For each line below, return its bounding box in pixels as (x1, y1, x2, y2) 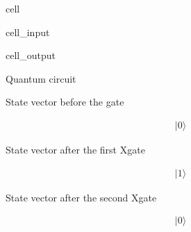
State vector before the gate (6, 94, 124, 109)
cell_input (6, 24, 50, 39)
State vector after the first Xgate (6, 142, 145, 156)
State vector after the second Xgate (6, 190, 157, 204)
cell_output (6, 48, 56, 63)
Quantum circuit (6, 71, 76, 85)
